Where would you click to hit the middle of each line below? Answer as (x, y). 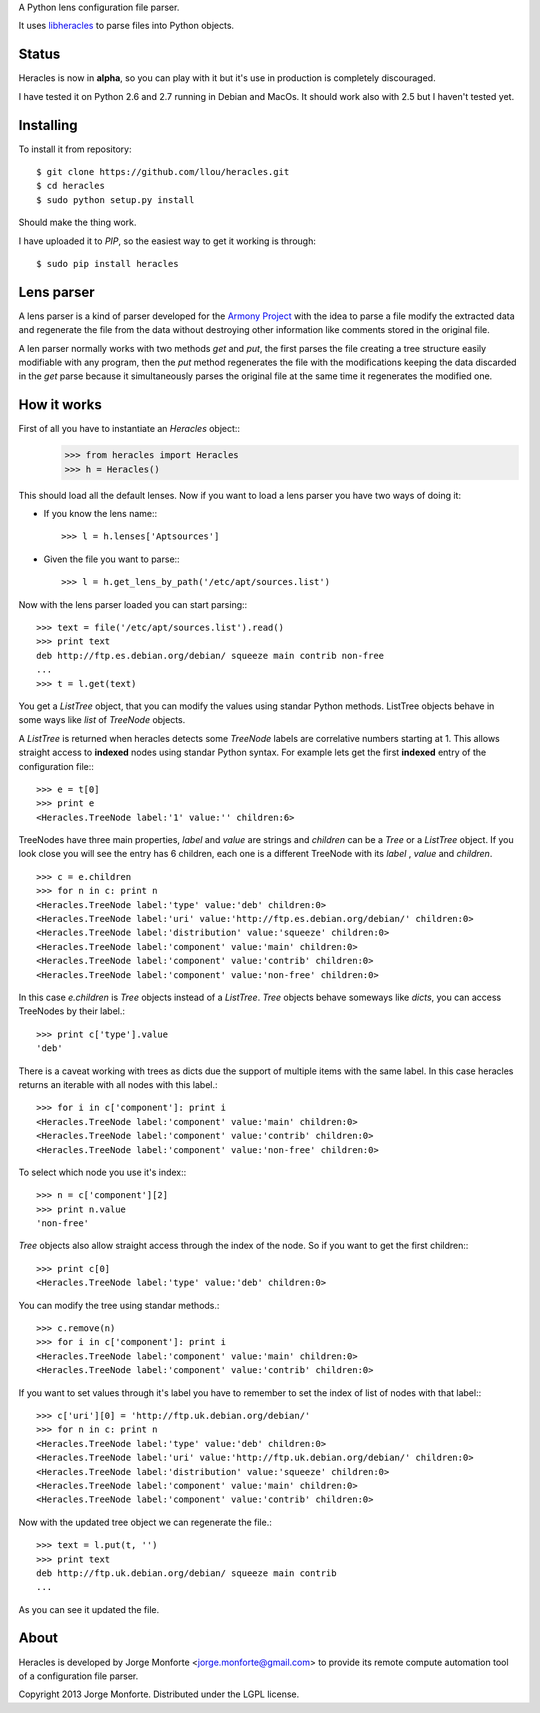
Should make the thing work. (77, 222)
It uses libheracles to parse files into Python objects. (126, 26)
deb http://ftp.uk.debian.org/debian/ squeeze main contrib (186, 1573)
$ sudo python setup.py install (115, 199)
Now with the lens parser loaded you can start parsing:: (133, 604)
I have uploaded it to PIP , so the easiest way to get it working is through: (167, 241)
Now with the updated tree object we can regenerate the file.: (145, 1522)
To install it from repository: (75, 149)
